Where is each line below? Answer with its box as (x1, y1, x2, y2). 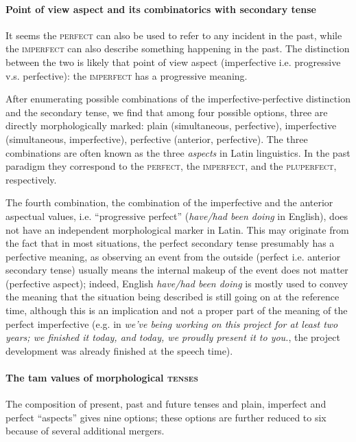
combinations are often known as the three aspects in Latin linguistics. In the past (5, 145, 351, 159)
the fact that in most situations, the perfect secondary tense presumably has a (5, 236, 335, 250)
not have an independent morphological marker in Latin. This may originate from (5, 222, 349, 236)
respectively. (5, 172, 57, 186)
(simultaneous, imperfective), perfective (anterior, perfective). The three (5, 131, 308, 146)
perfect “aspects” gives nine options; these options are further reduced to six (5, 410, 327, 424)
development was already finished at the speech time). (5, 343, 233, 357)
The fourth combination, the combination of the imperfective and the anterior (5, 195, 333, 210)
